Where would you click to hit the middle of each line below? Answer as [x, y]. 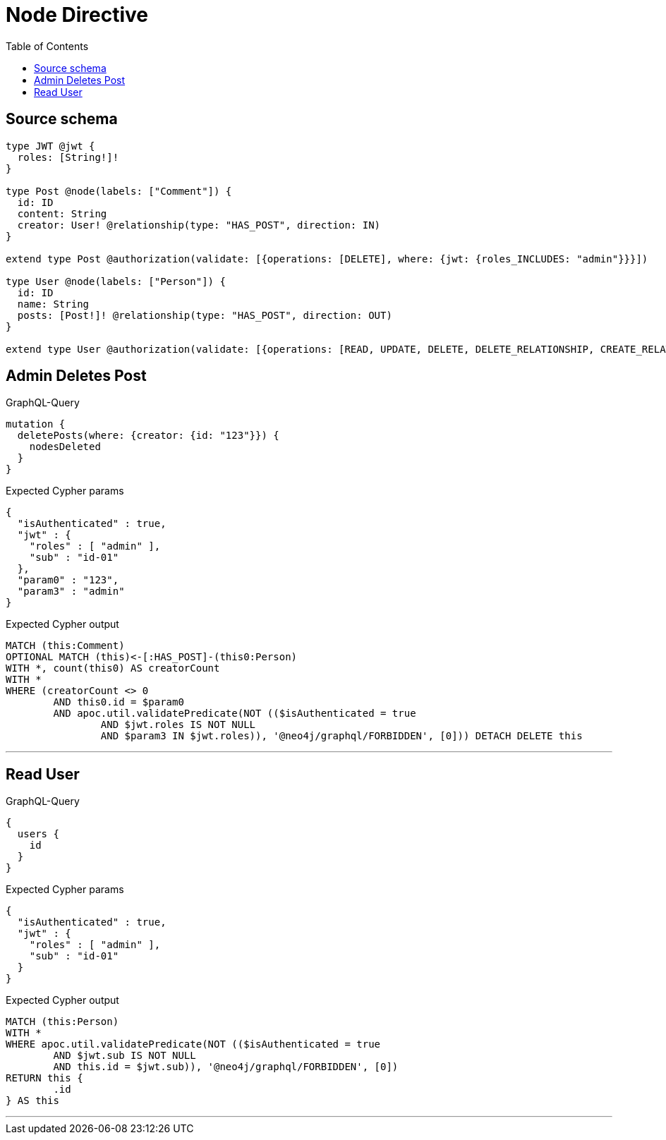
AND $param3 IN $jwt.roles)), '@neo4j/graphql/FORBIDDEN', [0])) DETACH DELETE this [341, 736]
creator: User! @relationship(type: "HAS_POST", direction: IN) [199, 225]
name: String [53, 304]
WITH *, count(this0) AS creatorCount [113, 668]
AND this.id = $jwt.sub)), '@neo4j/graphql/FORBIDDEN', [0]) [226, 1067]
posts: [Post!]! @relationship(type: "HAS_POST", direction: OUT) [205, 315]
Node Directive [77, 15]
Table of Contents [47, 46]
